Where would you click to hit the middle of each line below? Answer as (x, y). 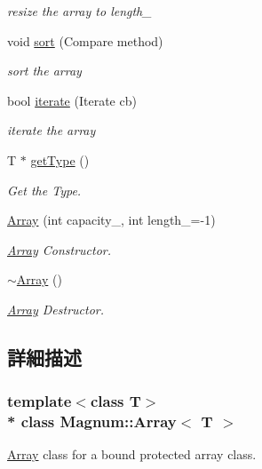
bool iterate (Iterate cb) (72, 100)
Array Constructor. (60, 249)
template (40, 401)
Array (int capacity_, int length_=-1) (111, 220)
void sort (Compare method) (85, 40)
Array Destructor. (56, 309)
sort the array (44, 71)
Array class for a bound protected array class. (132, 454)
